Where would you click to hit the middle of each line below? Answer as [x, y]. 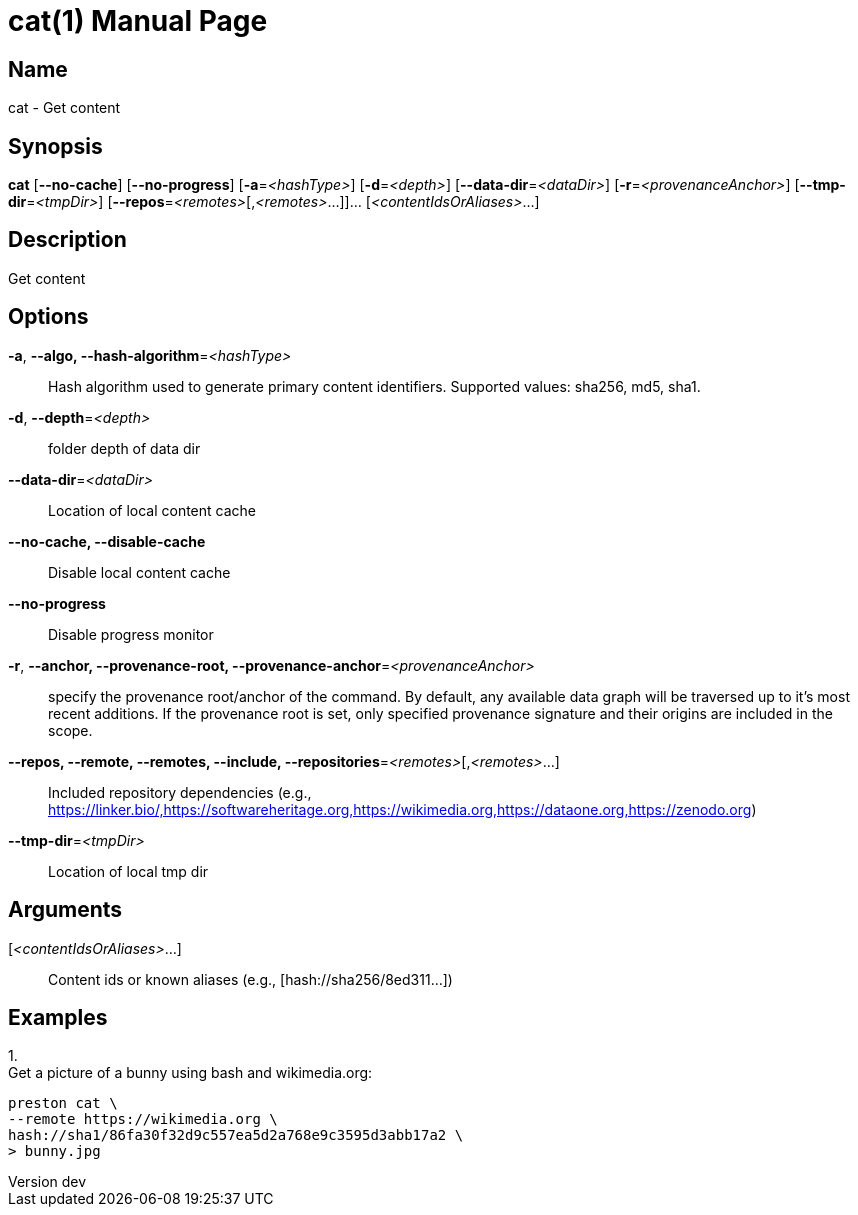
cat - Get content [64, 108]
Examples [58, 1017]
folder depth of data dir [124, 448]
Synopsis [55, 146]
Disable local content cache [139, 572]
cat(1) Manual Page [138, 21]
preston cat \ [63, 1103]
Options [48, 317]
